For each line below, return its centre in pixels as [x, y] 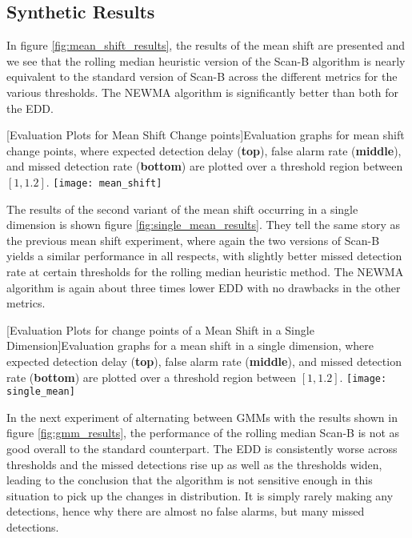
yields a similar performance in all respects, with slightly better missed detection [204, 256]
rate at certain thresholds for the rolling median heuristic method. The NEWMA [205, 271]
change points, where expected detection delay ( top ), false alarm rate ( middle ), [204, 150]
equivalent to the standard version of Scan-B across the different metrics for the [202, 76]
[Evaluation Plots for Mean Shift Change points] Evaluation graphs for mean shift [206, 135]
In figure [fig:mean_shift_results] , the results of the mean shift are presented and [206, 45]
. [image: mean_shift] [104, 181]
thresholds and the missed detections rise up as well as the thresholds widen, [194, 464]
